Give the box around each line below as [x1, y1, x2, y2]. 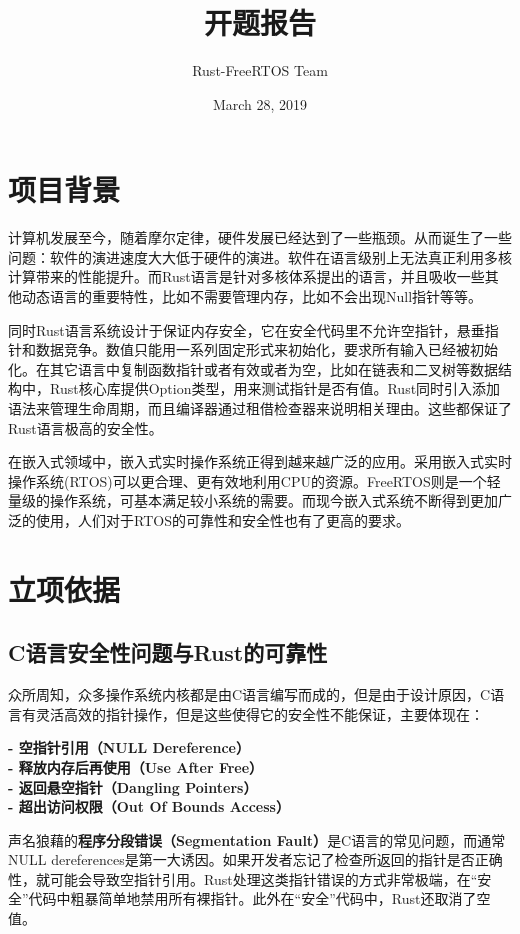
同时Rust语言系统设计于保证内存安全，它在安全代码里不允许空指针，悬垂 [8, 319, 485, 340]
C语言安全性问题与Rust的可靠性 [8, 637, 328, 668]
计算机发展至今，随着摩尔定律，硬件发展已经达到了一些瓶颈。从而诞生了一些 [8, 227, 512, 248]
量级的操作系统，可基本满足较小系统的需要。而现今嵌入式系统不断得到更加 [8, 490, 498, 511]
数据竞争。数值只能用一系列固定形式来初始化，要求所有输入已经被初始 [35, 339, 498, 360]
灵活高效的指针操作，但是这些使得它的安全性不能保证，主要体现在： [35, 703, 484, 724]
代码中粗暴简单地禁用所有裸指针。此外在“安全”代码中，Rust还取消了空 [28, 888, 491, 909]
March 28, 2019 [212, 93, 308, 114]
